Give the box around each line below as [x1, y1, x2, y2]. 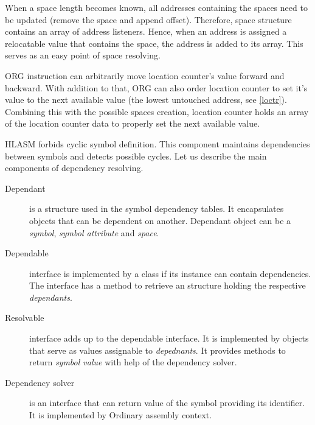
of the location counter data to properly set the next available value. [5, 117, 260, 130]
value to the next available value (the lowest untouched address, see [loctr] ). [5, 93, 287, 106]
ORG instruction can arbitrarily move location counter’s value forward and [5, 69, 285, 82]
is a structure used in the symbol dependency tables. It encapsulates [29, 202, 284, 215]
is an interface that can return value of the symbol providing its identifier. [29, 396, 305, 409]
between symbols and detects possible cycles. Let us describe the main [5, 149, 267, 162]
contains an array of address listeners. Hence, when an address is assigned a [5, 25, 287, 38]
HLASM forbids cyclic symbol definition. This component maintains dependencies [5, 137, 310, 150]
